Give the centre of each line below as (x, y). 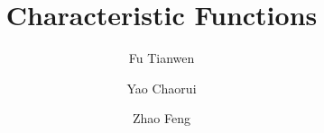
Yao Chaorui (162, 88)
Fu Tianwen (162, 58)
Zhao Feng (162, 118)
